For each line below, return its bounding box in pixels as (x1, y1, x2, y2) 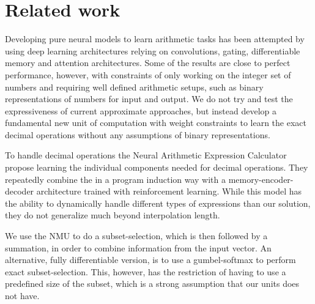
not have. (5, 289, 40, 302)
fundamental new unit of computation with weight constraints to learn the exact (5, 116, 306, 129)
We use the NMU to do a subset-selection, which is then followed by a (5, 229, 268, 242)
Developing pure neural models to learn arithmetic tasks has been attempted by (5, 32, 305, 45)
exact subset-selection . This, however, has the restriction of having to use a (5, 265, 286, 278)
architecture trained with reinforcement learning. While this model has (36, 185, 302, 198)
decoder (5, 185, 34, 198)
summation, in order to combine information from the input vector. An (5, 241, 272, 254)
